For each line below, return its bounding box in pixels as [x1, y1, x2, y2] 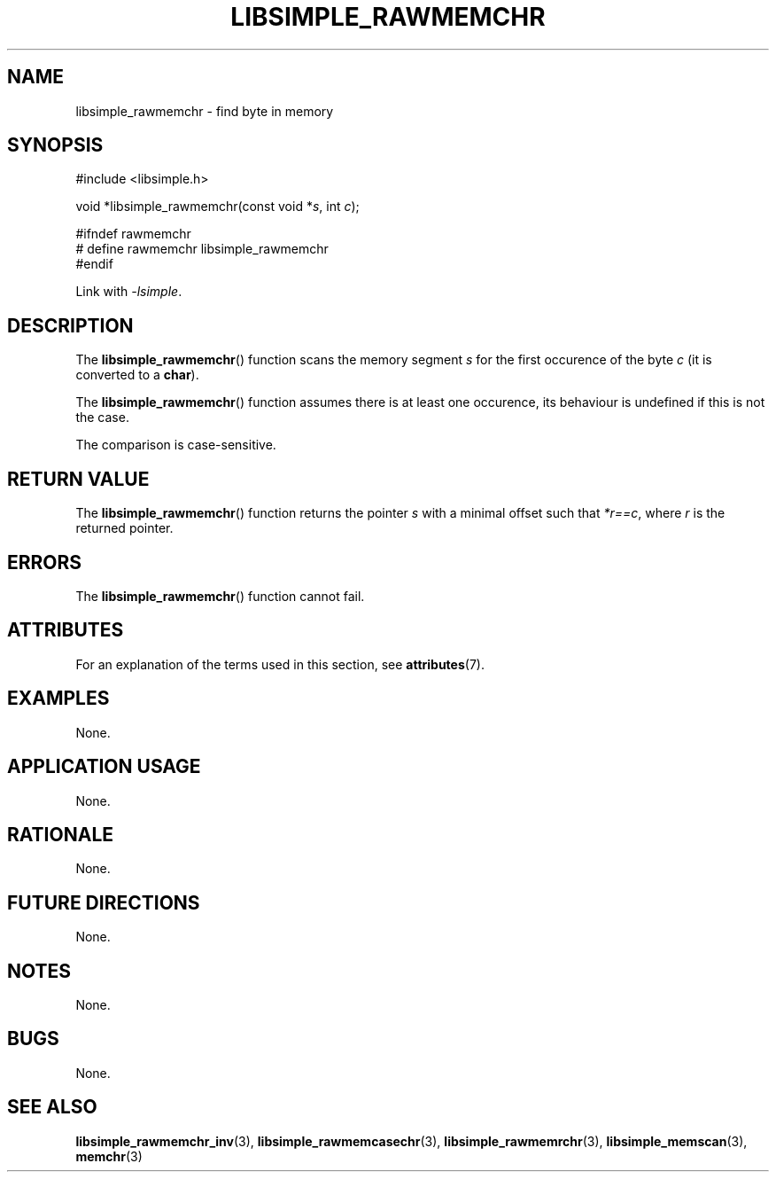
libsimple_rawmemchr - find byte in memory [75, 103, 334, 119]
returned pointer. [75, 520, 174, 536]
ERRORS [7, 550, 82, 574]
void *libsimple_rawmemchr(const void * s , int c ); [75, 199, 360, 215]
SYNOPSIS [7, 134, 104, 157]
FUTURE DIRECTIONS [7, 891, 200, 914]
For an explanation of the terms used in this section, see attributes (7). [75, 656, 485, 672]
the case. [75, 410, 129, 426]
